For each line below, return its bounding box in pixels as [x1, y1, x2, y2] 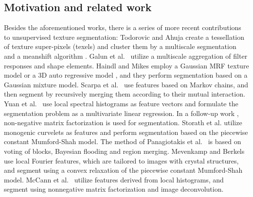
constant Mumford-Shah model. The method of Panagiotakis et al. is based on [4, 136, 241, 147]
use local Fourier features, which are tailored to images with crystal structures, [4, 155, 239, 165]
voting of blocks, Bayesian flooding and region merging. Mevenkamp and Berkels [4, 146, 245, 156]
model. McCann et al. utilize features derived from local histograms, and [4, 174, 224, 184]
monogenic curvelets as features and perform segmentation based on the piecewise [4, 127, 248, 137]
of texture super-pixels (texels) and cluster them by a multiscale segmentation [4, 41, 236, 51]
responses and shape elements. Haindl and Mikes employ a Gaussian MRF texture [4, 60, 249, 70]
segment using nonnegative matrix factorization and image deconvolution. [4, 184, 224, 194]
